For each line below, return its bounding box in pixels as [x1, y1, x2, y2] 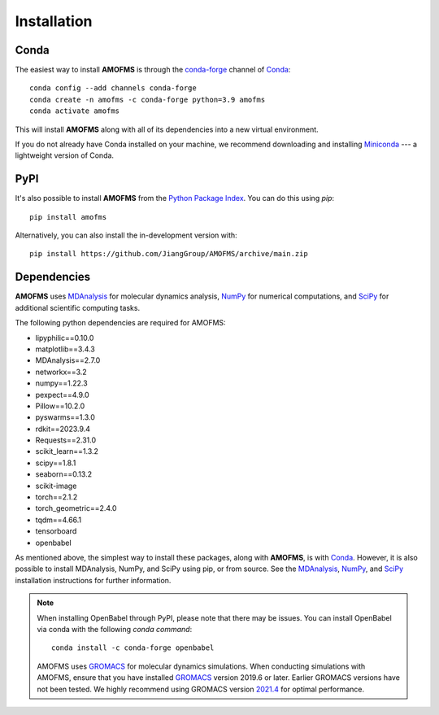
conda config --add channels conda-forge [29, 84, 197, 93]
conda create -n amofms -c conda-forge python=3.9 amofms [29, 94, 266, 104]
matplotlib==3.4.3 [35, 344, 95, 354]
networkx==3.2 [35, 367, 87, 377]
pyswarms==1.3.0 [35, 412, 95, 422]
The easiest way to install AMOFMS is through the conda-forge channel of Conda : [15, 65, 291, 75]
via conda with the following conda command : [37, 624, 193, 634]
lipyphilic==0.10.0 [35, 333, 94, 342]
